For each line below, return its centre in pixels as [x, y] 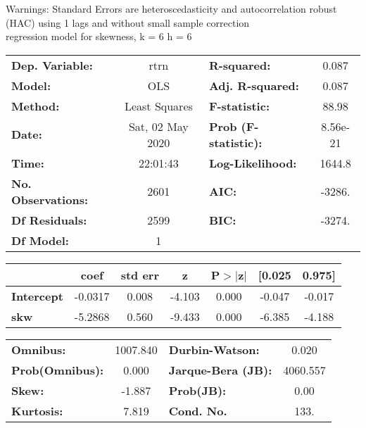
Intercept [37, 296]
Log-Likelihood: [253, 163]
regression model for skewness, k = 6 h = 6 [99, 36]
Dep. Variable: [52, 65]
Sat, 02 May [158, 126]
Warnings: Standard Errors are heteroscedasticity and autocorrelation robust [171, 8]
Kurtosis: [37, 410]
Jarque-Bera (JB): [220, 370]
